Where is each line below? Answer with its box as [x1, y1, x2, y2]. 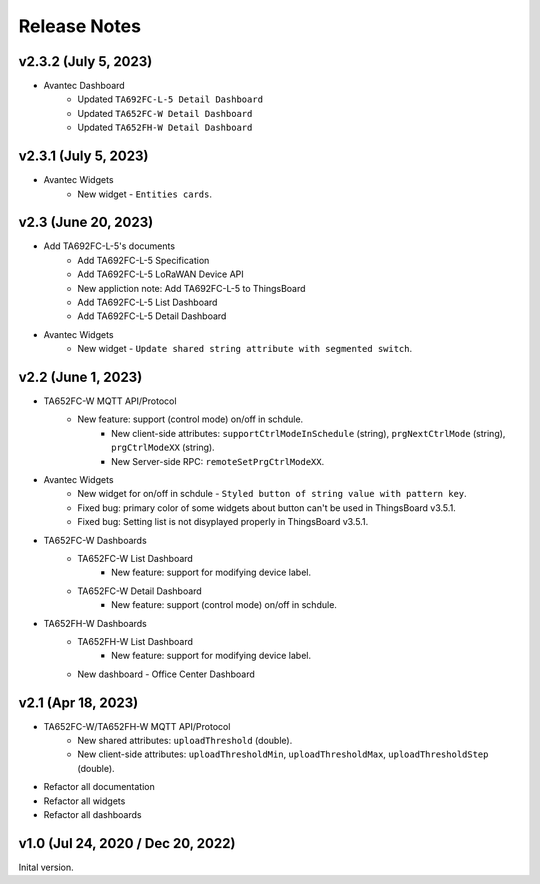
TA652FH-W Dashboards [43, 617, 147, 629]
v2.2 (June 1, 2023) [18, 368, 143, 385]
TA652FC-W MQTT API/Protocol [43, 395, 177, 407]
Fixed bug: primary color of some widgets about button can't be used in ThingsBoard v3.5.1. [77, 501, 457, 514]
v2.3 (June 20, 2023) [18, 214, 154, 231]
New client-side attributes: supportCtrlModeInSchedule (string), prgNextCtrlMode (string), [111, 427, 506, 439]
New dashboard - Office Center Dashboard [77, 668, 255, 680]
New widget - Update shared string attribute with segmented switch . [77, 343, 413, 355]
